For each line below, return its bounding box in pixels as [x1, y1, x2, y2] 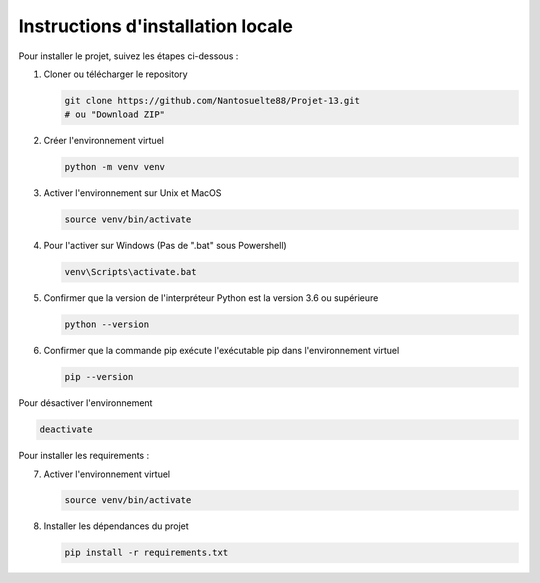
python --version [64, 319, 150, 330]
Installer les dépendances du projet [43, 520, 189, 532]
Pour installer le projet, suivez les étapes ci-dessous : [18, 50, 239, 62]
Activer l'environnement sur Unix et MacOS [43, 187, 222, 199]
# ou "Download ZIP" [64, 109, 165, 120]
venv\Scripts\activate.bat [64, 266, 197, 278]
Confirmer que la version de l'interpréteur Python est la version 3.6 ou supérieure [43, 292, 379, 304]
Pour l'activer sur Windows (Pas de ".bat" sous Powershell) [43, 240, 287, 252]
